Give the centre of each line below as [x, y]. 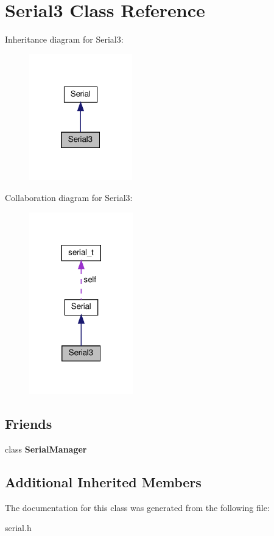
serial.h [18, 528]
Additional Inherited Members [103, 481]
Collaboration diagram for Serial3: [69, 197]
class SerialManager [46, 449]
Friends [29, 424]
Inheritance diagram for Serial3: [64, 39]
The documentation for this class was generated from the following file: [137, 507]
